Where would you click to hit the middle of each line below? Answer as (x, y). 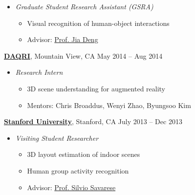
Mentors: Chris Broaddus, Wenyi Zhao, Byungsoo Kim (109, 105)
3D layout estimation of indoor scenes (84, 154)
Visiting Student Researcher (57, 138)
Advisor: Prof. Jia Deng (63, 39)
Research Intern (39, 72)
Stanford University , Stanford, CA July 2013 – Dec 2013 (93, 121)
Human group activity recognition (78, 170)
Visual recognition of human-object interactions (98, 23)
